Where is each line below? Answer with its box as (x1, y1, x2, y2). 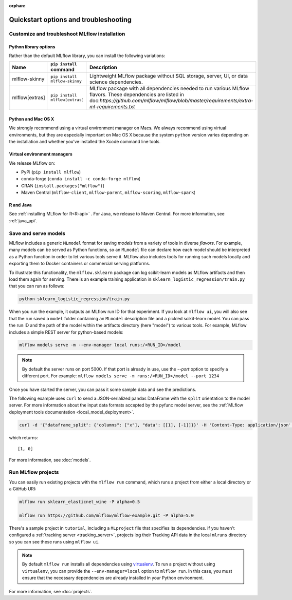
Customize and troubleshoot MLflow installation (9, 30, 125, 37)
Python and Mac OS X (9, 116, 55, 122)
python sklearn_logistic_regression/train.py (19, 296, 130, 302)
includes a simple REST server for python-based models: (9, 329, 124, 335)
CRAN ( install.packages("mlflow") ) (21, 183, 105, 189)
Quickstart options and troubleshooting (9, 15, 132, 24)
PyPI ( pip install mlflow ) (21, 169, 81, 175)
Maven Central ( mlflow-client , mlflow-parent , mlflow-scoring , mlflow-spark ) (21, 190, 196, 195)
